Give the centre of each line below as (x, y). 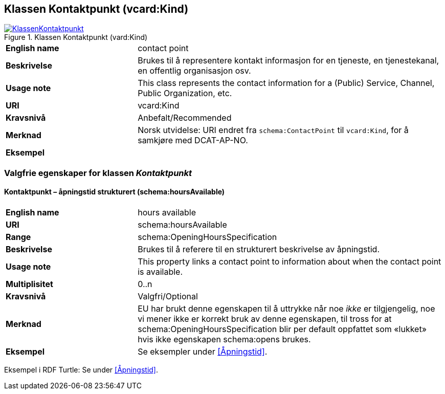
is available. (160, 272)
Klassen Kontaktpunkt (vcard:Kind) (96, 9)
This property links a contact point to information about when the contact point (290, 262)
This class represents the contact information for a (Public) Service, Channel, (286, 83)
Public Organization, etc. (185, 93)
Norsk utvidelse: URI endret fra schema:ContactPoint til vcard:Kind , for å (273, 130)
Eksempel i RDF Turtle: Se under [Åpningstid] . (81, 370)
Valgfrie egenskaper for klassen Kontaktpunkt (98, 173)
